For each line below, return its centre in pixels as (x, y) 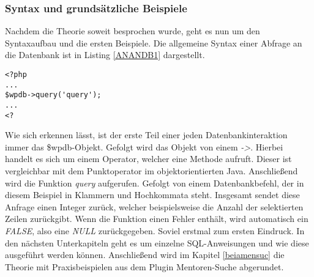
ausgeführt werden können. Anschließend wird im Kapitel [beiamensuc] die (145, 255)
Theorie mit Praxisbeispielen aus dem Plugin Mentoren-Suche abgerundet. (144, 266)
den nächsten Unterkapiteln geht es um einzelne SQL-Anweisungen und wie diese (157, 242)
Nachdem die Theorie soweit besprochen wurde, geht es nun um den (133, 31)
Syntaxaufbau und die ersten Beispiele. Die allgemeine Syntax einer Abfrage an (154, 42)
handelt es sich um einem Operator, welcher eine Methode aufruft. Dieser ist (148, 159)
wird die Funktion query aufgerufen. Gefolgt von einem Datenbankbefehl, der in (155, 183)
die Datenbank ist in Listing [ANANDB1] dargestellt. (105, 55)
